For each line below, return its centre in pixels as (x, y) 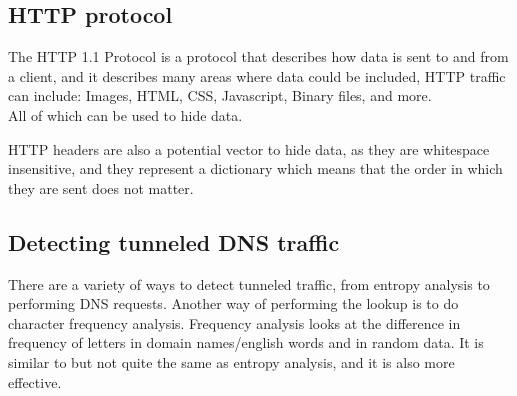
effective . (35, 381)
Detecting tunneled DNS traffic (174, 241)
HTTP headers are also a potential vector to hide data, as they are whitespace (249, 148)
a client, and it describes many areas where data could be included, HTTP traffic (257, 75)
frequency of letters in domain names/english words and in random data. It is (246, 342)
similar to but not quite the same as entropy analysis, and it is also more (231, 361)
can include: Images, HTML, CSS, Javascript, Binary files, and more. (220, 95)
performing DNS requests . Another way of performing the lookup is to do (233, 303)
